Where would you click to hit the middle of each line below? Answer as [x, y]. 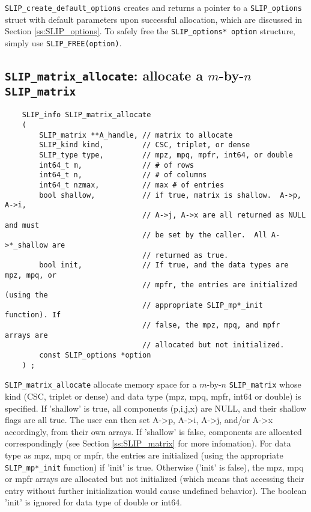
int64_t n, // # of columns [123, 175]
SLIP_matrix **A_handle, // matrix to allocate [136, 135]
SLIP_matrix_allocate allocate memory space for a [101, 384]
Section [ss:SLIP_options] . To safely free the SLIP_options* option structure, [150, 31]
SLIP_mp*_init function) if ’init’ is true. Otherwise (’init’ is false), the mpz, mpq [154, 467]
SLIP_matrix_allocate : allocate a [104, 75]
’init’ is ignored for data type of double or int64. [94, 502]
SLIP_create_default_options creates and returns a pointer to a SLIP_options [153, 7]
